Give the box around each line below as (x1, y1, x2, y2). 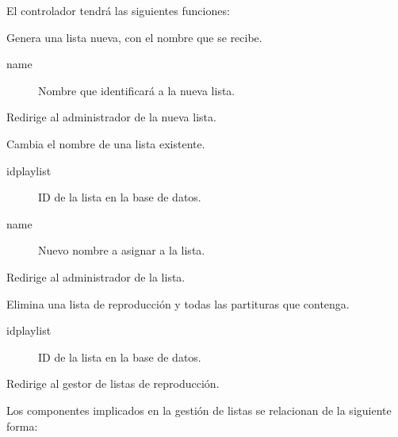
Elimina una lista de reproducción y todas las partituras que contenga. (6, 295, 350, 312)
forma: (6, 417, 38, 434)
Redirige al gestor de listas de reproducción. (6, 375, 220, 392)
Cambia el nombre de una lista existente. (6, 135, 205, 151)
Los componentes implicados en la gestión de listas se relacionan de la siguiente (6, 401, 392, 418)
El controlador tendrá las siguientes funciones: (6, 2, 230, 18)
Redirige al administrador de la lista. (6, 268, 186, 285)
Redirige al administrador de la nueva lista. (6, 109, 216, 125)
